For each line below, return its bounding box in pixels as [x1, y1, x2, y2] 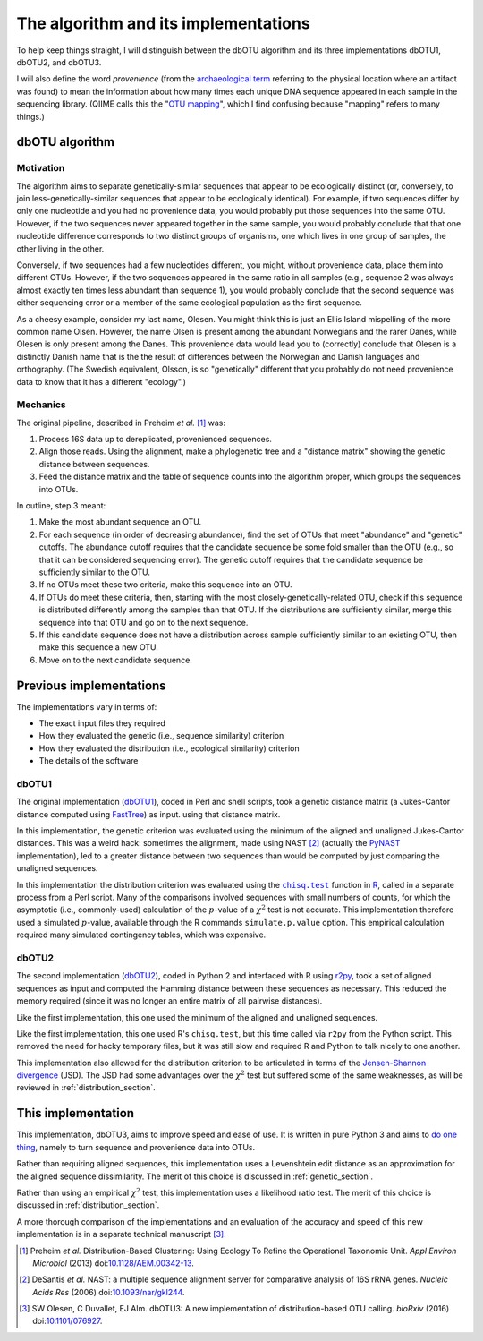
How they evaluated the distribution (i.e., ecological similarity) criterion [38, 743, 300, 754]
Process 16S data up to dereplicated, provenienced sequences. [38, 434, 273, 445]
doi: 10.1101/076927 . [32, 1316, 103, 1327]
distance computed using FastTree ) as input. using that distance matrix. [16, 808, 281, 819]
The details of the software [38, 756, 139, 766]
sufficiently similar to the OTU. [38, 567, 151, 577]
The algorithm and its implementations [16, 13, 310, 33]
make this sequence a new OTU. [38, 642, 158, 653]
